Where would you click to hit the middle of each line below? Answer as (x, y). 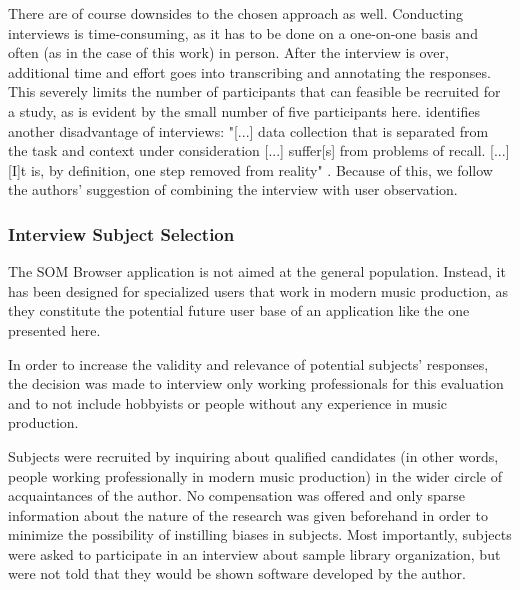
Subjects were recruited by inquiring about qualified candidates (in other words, (253, 455)
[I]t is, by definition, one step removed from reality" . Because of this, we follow (250, 169)
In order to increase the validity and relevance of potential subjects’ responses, (248, 363)
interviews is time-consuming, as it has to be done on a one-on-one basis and (243, 32)
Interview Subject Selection (121, 233)
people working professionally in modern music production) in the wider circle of (255, 475)
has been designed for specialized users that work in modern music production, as (258, 290)
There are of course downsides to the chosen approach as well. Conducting (236, 13)
